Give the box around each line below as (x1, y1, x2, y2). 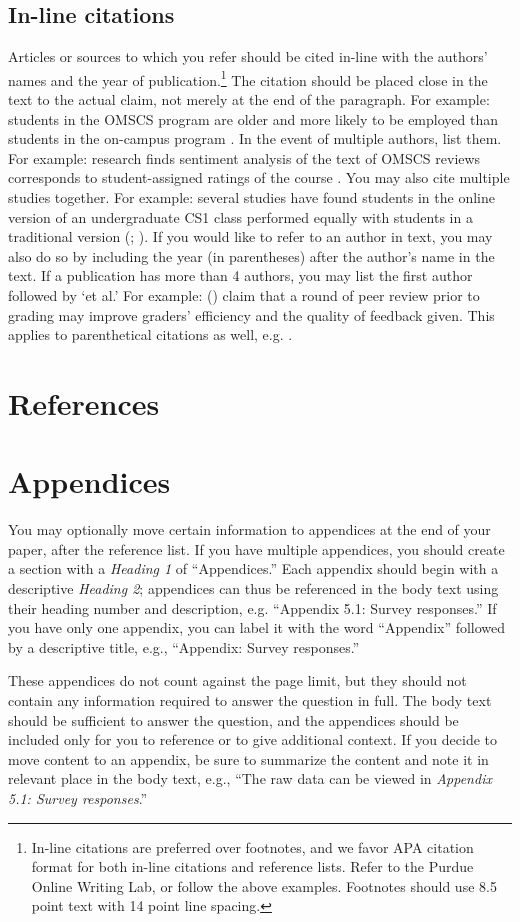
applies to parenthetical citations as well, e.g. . (8, 324, 293, 345)
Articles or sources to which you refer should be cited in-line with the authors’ (8, 46, 488, 67)
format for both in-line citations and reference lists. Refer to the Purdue (31, 856, 474, 877)
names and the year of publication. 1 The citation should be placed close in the (8, 66, 488, 90)
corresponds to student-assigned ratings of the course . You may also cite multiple (8, 167, 510, 188)
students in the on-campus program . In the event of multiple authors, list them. (8, 128, 502, 149)
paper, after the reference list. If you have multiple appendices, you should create (8, 538, 505, 559)
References (8, 382, 160, 423)
